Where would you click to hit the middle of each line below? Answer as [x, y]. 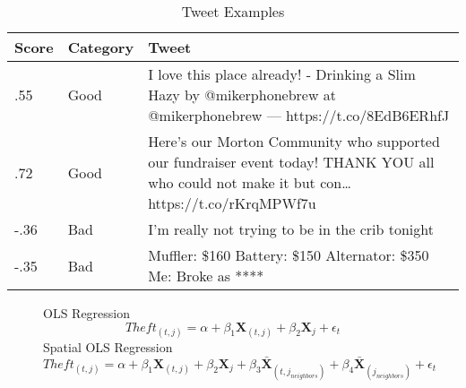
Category [101, 47]
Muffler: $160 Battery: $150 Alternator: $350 [289, 255]
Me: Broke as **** [206, 276]
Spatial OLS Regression [108, 346]
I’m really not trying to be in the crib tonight [291, 229]
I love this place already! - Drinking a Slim [282, 74]
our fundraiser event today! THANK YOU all [291, 162]
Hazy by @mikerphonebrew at [242, 95]
